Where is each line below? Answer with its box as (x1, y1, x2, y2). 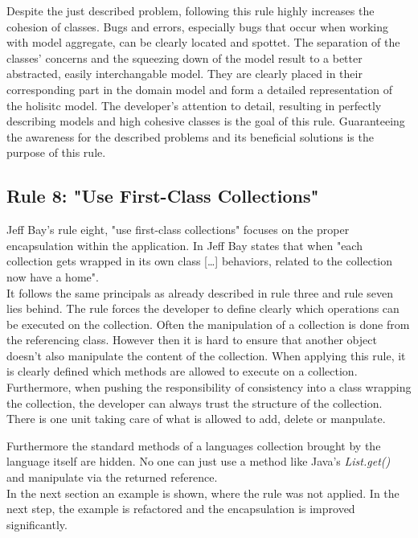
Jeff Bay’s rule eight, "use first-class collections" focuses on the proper (6, 221, 350, 238)
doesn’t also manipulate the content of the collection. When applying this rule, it (6, 347, 406, 363)
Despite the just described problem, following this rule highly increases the (6, 2, 375, 18)
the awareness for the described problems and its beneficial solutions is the (6, 128, 374, 145)
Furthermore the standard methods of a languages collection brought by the (6, 437, 381, 454)
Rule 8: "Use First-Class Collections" (6, 183, 319, 208)
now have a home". (6, 268, 99, 285)
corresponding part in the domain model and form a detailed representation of (6, 80, 392, 97)
